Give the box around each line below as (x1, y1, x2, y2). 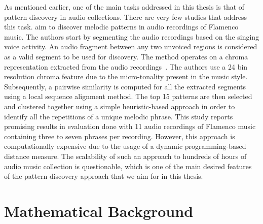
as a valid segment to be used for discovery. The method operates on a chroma (4, 51, 248, 61)
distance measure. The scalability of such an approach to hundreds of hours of (4, 150, 247, 161)
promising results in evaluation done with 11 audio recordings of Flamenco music (4, 121, 256, 132)
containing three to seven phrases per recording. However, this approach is (4, 131, 235, 141)
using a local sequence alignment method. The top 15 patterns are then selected (4, 91, 252, 102)
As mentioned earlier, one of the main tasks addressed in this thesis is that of (4, 2, 245, 12)
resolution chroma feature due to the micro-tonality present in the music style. (4, 71, 248, 82)
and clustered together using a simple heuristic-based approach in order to (4, 101, 235, 111)
